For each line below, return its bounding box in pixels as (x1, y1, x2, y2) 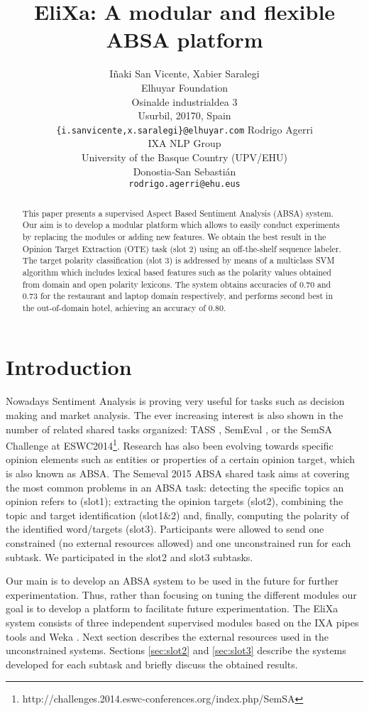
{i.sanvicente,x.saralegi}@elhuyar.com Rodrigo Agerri (56, 121, 313, 136)
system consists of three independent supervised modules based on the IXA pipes (6, 614, 359, 629)
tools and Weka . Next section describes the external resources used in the (6, 629, 329, 644)
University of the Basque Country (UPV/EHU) (81, 149, 288, 164)
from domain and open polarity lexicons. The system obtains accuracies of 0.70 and (22, 278, 331, 290)
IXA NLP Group (148, 136, 221, 151)
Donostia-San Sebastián (133, 163, 236, 178)
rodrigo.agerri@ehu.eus (128, 179, 241, 190)
